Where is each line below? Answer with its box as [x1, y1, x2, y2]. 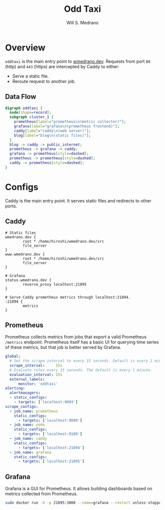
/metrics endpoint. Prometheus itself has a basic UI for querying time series [5, 339, 159, 345]
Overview [5, 42, 46, 53]
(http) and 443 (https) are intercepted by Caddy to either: [5, 63, 119, 69]
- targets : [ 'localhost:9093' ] [14, 399, 78, 405]
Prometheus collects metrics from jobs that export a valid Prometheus [5, 334, 147, 340]
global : [5, 354, 21, 359]
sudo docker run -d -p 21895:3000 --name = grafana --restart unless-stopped [5, 500, 164, 506]
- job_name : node [9, 423, 45, 427]
